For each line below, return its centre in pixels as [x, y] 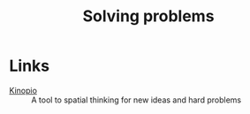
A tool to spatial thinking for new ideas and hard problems [136, 100]
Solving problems [148, 16]
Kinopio [23, 90]
